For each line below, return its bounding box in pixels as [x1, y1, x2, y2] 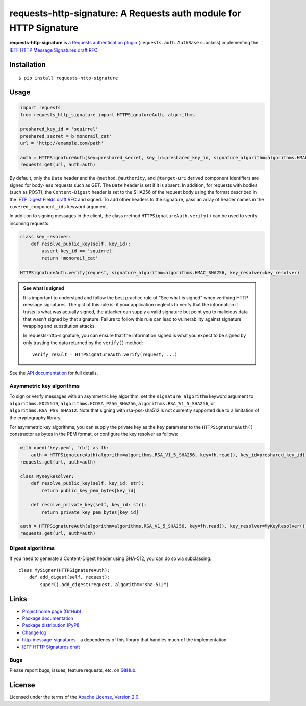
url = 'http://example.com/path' [20, 140, 104, 147]
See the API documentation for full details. [9, 370, 98, 376]
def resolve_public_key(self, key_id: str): [31, 480, 144, 486]
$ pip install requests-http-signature [18, 75, 118, 81]
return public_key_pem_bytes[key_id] [41, 488, 136, 494]
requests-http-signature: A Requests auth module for [9, 8, 241, 19]
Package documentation [22, 615, 74, 621]
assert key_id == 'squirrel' [41, 248, 115, 254]
